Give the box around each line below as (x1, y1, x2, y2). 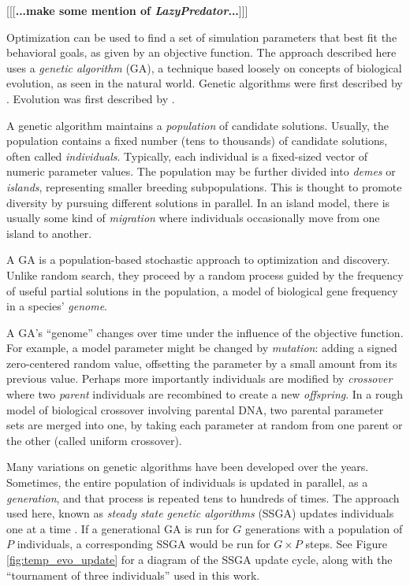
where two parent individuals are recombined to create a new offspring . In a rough (6, 386, 403, 402)
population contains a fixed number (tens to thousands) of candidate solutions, (6, 132, 388, 149)
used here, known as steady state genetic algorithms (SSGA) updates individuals (6, 505, 394, 521)
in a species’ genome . (6, 298, 108, 314)
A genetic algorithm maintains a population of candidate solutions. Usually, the (6, 117, 389, 133)
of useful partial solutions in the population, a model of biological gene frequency (6, 282, 398, 299)
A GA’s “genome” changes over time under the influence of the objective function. (6, 324, 404, 340)
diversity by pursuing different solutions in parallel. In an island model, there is (6, 194, 390, 210)
